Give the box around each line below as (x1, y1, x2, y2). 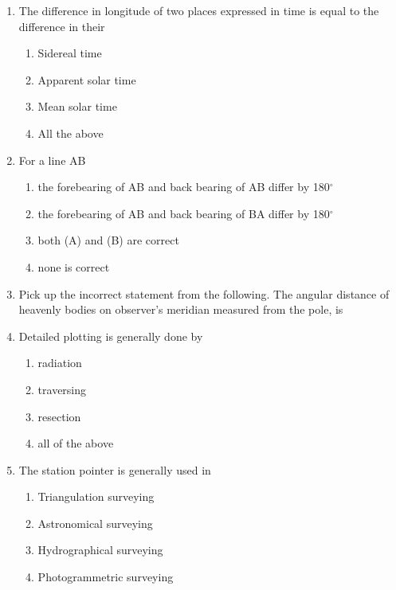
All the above (37, 124, 104, 141)
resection (37, 408, 81, 424)
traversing (37, 381, 87, 397)
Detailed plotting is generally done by (18, 327, 203, 344)
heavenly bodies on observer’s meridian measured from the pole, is (18, 301, 343, 318)
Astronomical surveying (37, 514, 153, 531)
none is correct (37, 258, 110, 275)
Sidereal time (37, 45, 102, 61)
